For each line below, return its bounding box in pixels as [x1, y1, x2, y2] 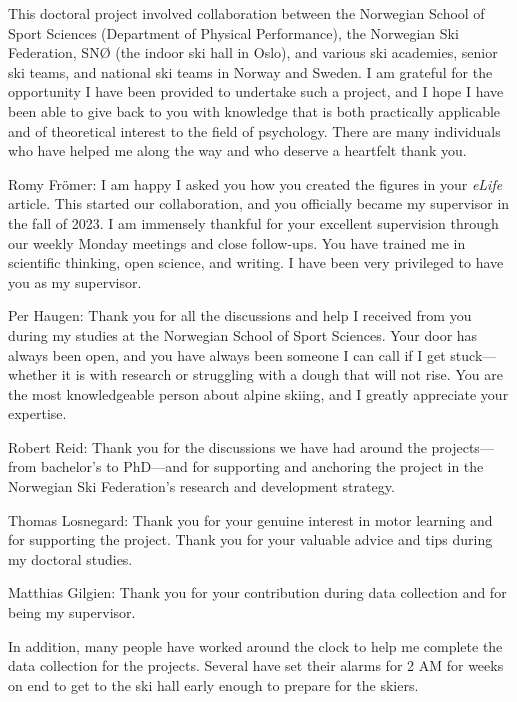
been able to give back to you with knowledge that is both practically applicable [8, 100, 501, 121]
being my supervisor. [8, 602, 136, 623]
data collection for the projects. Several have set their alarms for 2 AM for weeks [8, 655, 504, 676]
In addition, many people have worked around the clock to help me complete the [8, 635, 503, 656]
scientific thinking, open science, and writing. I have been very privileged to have [8, 252, 504, 273]
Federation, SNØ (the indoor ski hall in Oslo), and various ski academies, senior [8, 42, 498, 63]
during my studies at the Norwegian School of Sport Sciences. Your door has [8, 324, 478, 345]
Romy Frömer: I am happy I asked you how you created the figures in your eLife [8, 173, 503, 194]
